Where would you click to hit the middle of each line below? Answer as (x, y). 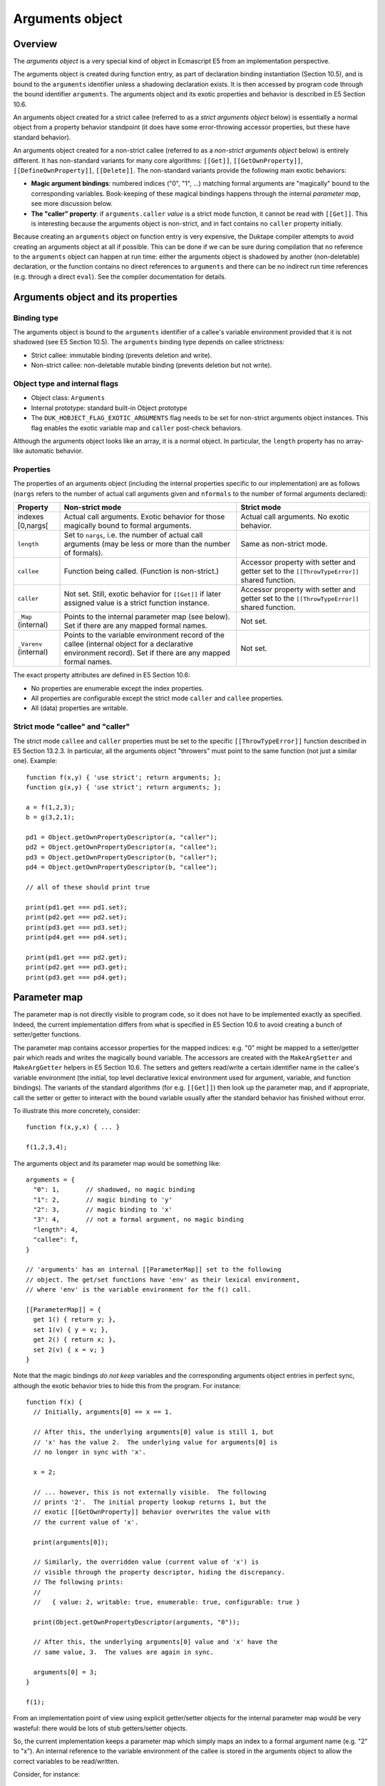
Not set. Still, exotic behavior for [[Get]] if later (142, 594)
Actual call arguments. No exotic (295, 517)
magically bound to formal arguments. (128, 526)
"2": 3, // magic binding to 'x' (103, 1210)
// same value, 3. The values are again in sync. (123, 1652)
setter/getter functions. (47, 1034)
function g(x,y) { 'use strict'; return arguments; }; (124, 787)
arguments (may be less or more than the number (147, 544)
